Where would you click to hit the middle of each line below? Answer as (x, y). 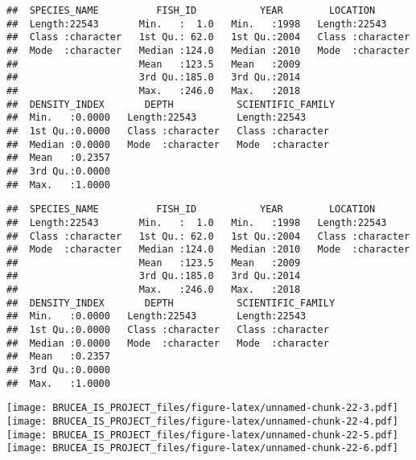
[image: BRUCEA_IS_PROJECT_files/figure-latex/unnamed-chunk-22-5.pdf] (202, 435)
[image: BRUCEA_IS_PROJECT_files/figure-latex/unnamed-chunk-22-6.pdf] (202, 448)
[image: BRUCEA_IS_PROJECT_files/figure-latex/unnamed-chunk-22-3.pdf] (202, 408)
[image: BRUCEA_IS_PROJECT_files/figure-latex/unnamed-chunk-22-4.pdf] (202, 422)
